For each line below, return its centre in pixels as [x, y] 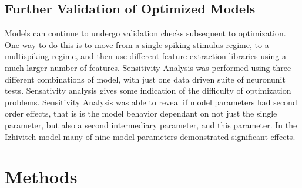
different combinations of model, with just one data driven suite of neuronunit [145, 79]
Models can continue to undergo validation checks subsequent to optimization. [145, 33]
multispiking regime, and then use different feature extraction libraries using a [145, 56]
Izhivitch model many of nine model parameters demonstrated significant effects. [150, 136]
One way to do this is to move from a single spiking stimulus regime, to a [137, 44]
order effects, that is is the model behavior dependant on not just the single [141, 113]
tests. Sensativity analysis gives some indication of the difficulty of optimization [148, 90]
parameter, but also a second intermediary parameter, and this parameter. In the [151, 124]
